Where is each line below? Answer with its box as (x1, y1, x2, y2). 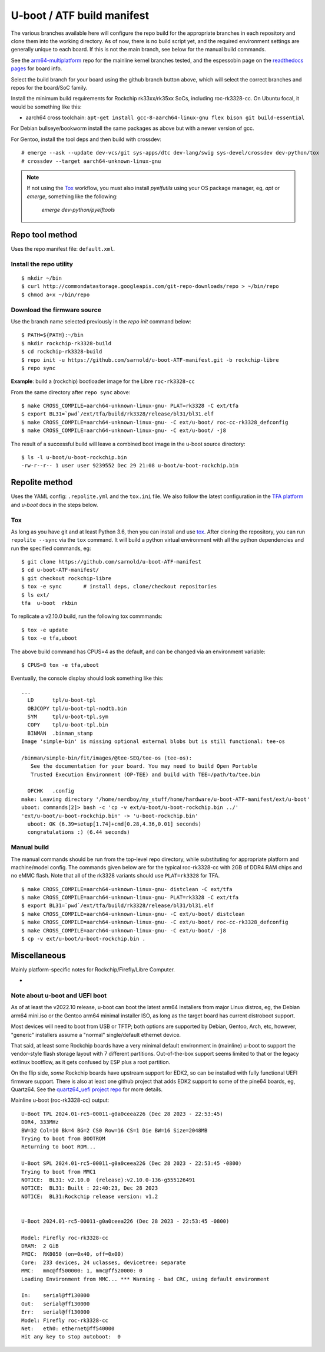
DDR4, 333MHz (21, 1119, 59, 1125)
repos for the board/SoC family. (11, 84, 88, 91)
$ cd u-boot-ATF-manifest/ (21, 567, 100, 574)
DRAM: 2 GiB (21, 1243, 59, 1249)
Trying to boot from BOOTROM (21, 1135, 105, 1142)
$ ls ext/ (21, 591, 49, 598)
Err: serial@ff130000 (21, 1309, 90, 1315)
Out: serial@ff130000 (21, 1300, 90, 1307)
